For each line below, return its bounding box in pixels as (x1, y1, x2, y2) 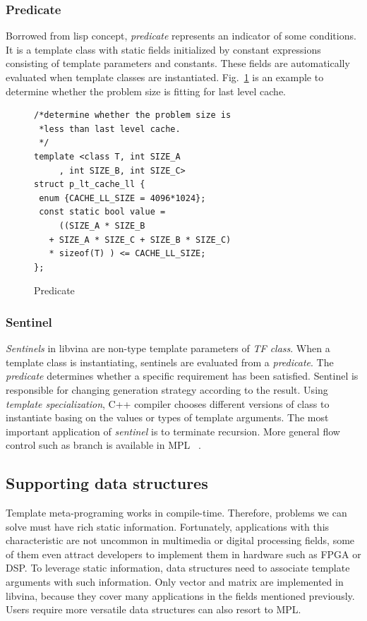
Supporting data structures (6, 472, 208, 494)
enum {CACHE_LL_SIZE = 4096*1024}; (39, 193, 206, 203)
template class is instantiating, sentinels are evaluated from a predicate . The (6, 354, 334, 369)
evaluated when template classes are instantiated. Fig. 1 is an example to (6, 70, 324, 84)
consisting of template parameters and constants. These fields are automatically (6, 56, 350, 71)
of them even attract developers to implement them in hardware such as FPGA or (6, 546, 361, 561)
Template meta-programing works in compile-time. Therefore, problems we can (6, 505, 347, 520)
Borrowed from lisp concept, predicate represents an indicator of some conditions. (6, 28, 356, 43)
